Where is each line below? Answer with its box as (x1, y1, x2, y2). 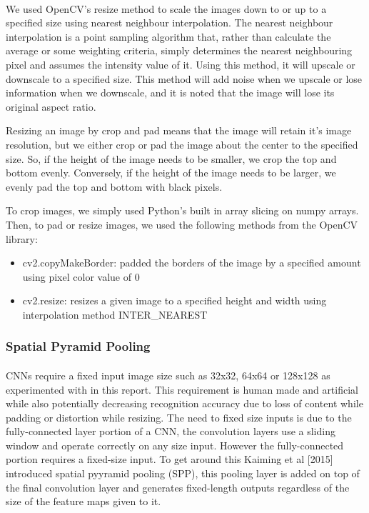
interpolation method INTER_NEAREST (22, 307, 208, 322)
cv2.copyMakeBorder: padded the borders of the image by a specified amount (22, 255, 361, 270)
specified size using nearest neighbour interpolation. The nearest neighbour (6, 15, 333, 30)
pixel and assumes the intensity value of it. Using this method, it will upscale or (6, 56, 355, 71)
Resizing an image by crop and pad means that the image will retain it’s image (6, 123, 352, 138)
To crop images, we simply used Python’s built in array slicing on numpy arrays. (6, 203, 359, 218)
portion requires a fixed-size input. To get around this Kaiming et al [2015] (6, 452, 333, 467)
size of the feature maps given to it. (6, 494, 161, 509)
